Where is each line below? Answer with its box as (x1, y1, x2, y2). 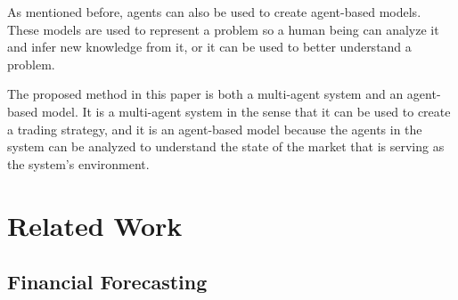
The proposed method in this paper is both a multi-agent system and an (7, 85, 404, 103)
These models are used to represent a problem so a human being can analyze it (7, 20, 439, 38)
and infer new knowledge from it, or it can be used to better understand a (7, 37, 412, 56)
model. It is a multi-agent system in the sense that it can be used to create (41, 101, 451, 120)
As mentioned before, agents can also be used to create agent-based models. (7, 3, 421, 20)
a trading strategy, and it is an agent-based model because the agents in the (7, 119, 422, 138)
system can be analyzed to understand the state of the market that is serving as (7, 137, 445, 156)
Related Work (7, 207, 183, 243)
